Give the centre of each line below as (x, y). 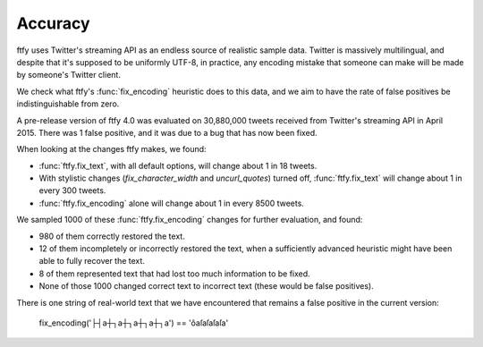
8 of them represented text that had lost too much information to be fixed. (174, 274)
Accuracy (53, 23)
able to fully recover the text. (92, 261)
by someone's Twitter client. (68, 75)
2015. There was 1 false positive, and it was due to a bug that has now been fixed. (167, 132)
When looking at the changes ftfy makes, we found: (111, 149)
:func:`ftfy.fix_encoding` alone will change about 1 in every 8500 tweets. (171, 203)
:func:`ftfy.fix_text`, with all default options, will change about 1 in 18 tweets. (178, 165)
